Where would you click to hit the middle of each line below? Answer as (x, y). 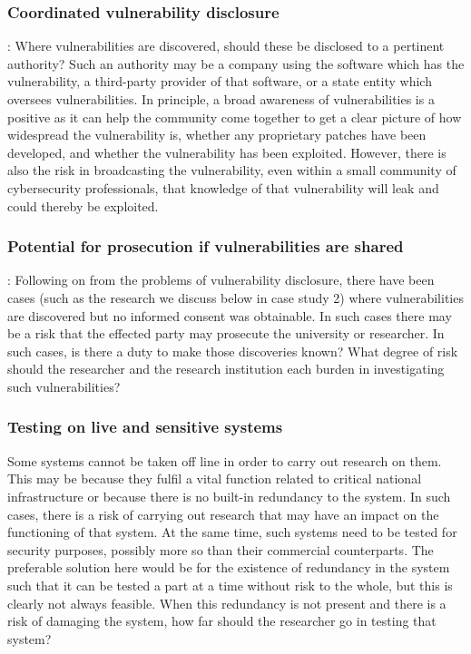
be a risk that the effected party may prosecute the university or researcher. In (226, 333)
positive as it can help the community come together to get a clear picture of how (235, 117)
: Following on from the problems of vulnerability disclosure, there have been (221, 280)
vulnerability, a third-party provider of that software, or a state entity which (220, 81)
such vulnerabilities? (64, 386)
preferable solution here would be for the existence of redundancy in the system (229, 567)
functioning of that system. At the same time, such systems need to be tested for (232, 532)
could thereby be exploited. (83, 205)
